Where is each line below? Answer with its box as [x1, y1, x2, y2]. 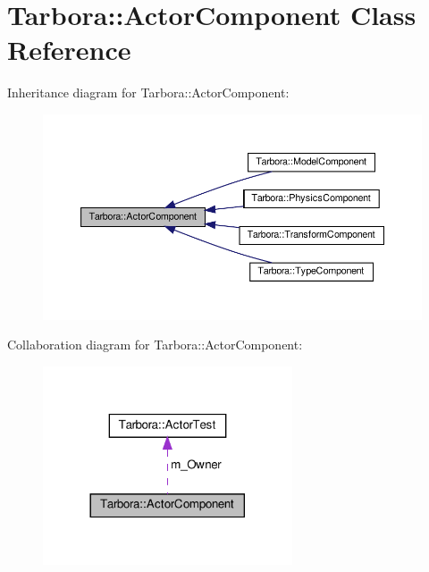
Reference [7, 31, 131, 68]
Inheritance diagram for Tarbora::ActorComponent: [7, 83, 290, 102]
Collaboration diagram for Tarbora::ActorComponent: [7, 335, 303, 354]
